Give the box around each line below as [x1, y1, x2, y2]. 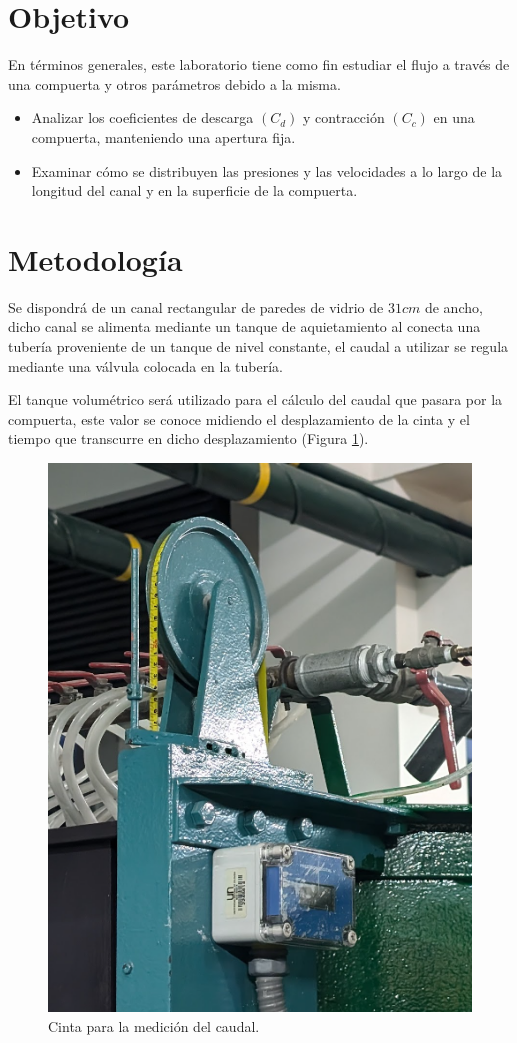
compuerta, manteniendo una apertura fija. [31, 126, 296, 147]
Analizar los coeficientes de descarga [31, 107, 254, 128]
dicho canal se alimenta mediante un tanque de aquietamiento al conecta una [8, 316, 481, 337]
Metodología [8, 238, 183, 279]
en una [433, 107, 475, 128]
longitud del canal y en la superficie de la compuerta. [31, 180, 358, 201]
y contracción [303, 107, 385, 128]
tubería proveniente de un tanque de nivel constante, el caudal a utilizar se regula [8, 336, 509, 356]
